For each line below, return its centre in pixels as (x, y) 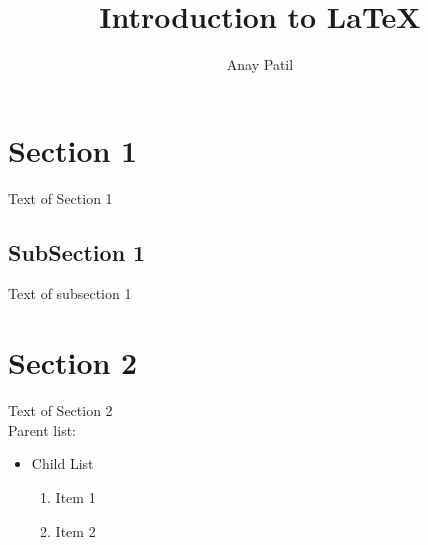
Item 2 (75, 530)
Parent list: (42, 429)
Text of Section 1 (60, 197)
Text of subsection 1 (70, 293)
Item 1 (75, 496)
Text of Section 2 (60, 410)
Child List (62, 463)
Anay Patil (260, 64)
